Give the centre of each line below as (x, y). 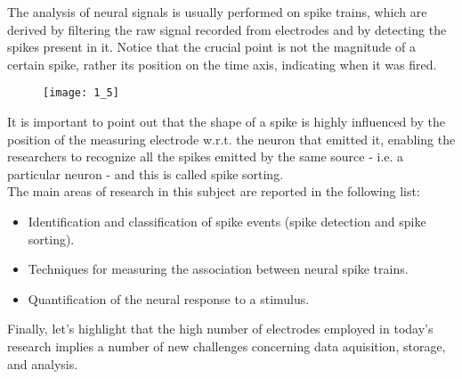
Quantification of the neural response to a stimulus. (169, 298)
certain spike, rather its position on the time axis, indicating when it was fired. (222, 64)
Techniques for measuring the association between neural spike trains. (218, 269)
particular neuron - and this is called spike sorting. (146, 173)
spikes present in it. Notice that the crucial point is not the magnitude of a (211, 47)
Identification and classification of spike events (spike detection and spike (227, 221)
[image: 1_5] (81, 93)
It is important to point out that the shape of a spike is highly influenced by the (226, 122)
